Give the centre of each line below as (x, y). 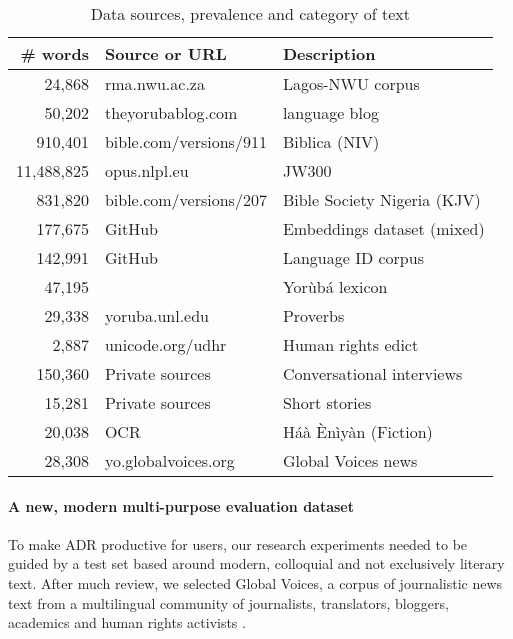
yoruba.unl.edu (157, 315)
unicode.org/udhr (165, 344)
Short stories (327, 402)
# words (54, 53)
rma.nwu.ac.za (154, 83)
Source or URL (165, 53)
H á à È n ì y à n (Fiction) (357, 431)
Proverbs (313, 315)
